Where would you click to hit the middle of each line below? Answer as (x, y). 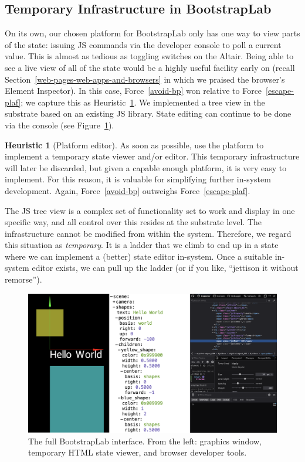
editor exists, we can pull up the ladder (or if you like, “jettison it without (165, 268)
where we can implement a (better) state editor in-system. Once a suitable (139, 256)
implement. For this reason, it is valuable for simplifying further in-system (138, 179)
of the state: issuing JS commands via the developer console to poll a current (143, 44)
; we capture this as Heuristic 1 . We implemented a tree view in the (143, 102)
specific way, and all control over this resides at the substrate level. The (133, 222)
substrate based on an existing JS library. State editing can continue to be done (148, 113)
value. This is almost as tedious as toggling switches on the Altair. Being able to (149, 56)
